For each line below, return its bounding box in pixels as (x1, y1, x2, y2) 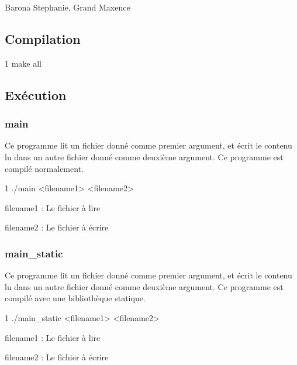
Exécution (5, 85, 67, 104)
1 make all (5, 57, 42, 69)
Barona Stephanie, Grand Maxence (5, 1, 130, 13)
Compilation (5, 29, 81, 47)
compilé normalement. (5, 162, 84, 174)
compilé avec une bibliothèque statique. (5, 292, 146, 304)
